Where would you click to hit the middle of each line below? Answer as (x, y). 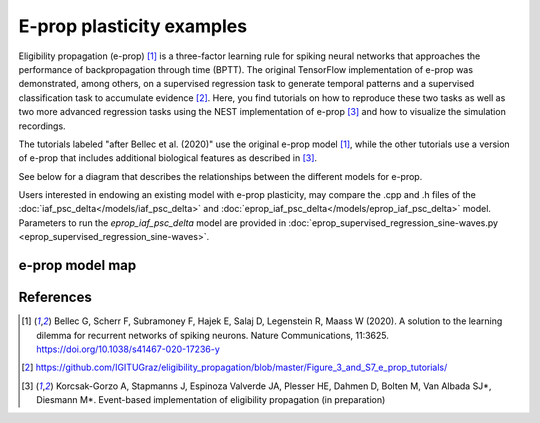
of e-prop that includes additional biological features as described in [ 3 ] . (168, 158)
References (55, 297)
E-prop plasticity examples (133, 26)
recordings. (42, 126)
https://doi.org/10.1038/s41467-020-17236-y (128, 349)
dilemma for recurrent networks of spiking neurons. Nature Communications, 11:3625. (213, 335)
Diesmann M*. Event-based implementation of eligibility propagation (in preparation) (211, 400)
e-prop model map (77, 265)
